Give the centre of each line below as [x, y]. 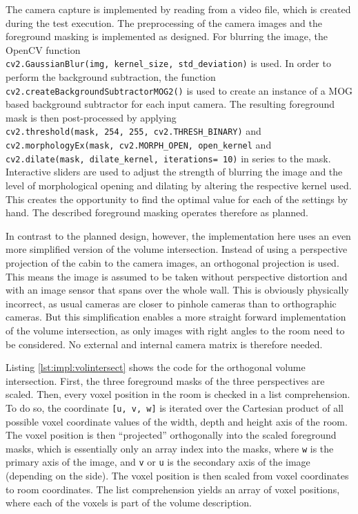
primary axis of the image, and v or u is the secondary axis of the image [158, 462]
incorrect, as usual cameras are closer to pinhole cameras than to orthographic [171, 303]
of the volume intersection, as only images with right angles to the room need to [175, 330]
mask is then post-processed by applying [91, 117]
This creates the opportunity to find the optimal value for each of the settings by [177, 199]
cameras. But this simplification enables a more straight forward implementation [176, 317]
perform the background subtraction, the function [111, 77]
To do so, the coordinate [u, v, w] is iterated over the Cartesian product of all [175, 407]
